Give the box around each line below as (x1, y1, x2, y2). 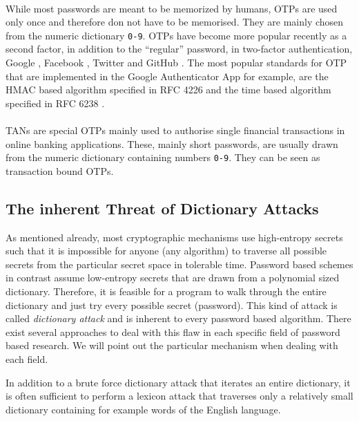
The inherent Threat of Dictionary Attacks (6, 197, 319, 218)
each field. (6, 351, 48, 366)
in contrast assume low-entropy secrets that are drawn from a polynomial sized (6, 270, 340, 285)
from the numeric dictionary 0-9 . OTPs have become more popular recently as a (6, 28, 347, 42)
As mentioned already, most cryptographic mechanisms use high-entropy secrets (6, 230, 343, 244)
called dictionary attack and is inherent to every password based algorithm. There (6, 311, 351, 326)
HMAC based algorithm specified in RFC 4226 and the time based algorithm (6, 82, 331, 97)
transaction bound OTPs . (6, 163, 114, 178)
